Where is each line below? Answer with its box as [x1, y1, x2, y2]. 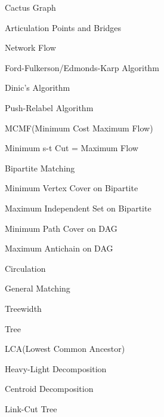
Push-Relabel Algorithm [5, 101, 94, 114]
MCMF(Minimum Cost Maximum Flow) [5, 121, 153, 134]
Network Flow [5, 41, 56, 54]
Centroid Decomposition [5, 382, 94, 395]
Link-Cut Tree [5, 402, 57, 415]
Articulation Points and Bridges [5, 21, 122, 33]
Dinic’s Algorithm [5, 81, 70, 94]
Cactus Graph [5, 1, 56, 13]
